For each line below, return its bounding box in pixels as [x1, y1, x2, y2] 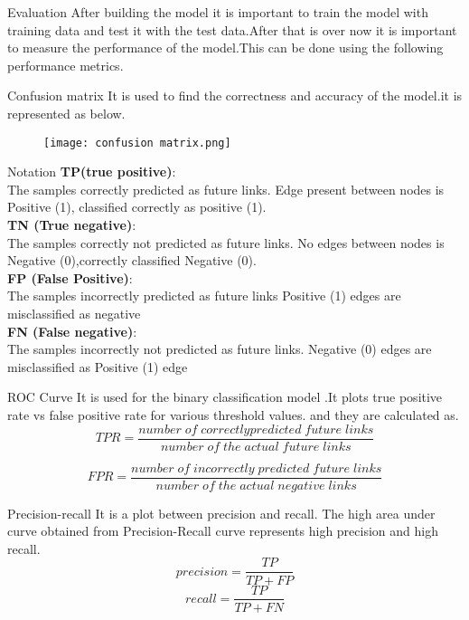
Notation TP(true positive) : [7, 162, 176, 181]
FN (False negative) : [7, 321, 137, 340]
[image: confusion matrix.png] [43, 136, 231, 149]
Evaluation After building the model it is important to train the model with [7, 3, 428, 21]
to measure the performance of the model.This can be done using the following [7, 38, 444, 57]
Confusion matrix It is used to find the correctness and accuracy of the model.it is [7, 86, 463, 105]
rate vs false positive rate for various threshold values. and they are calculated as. [7, 405, 459, 424]
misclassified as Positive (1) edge [7, 357, 188, 376]
